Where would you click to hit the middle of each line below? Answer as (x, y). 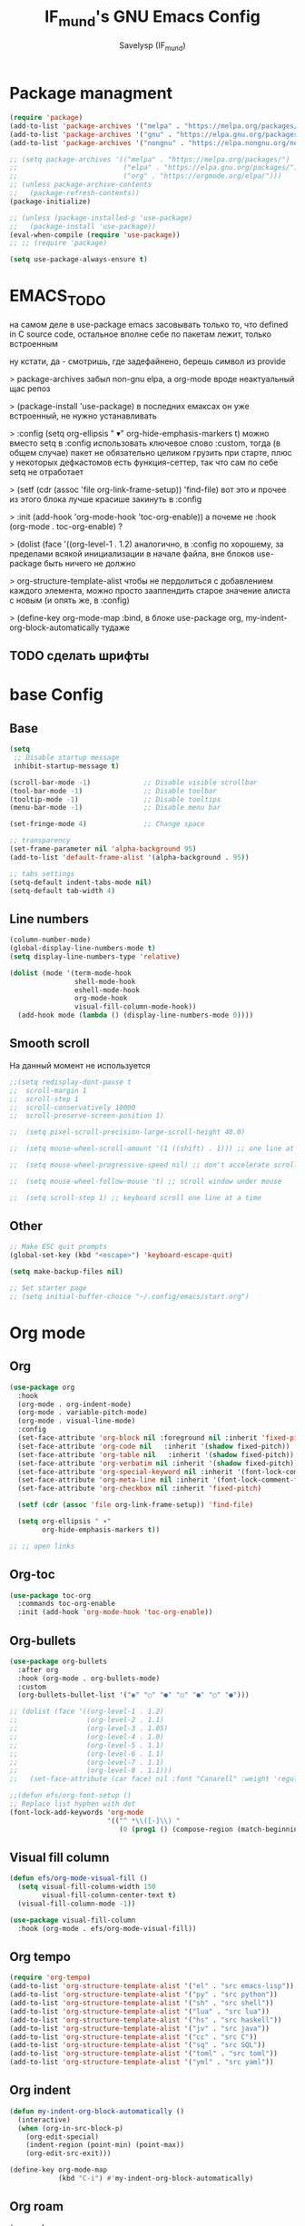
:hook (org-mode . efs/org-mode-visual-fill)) (107, 1928)
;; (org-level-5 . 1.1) (87, 1745)
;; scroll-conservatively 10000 (73, 1108)
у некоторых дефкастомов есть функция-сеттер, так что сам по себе (144, 462)
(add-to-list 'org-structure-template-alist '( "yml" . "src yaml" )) (142, 2063)
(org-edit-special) (63, 2137)
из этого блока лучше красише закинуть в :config (106, 499)
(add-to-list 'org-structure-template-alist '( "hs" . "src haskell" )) (146, 2020)
